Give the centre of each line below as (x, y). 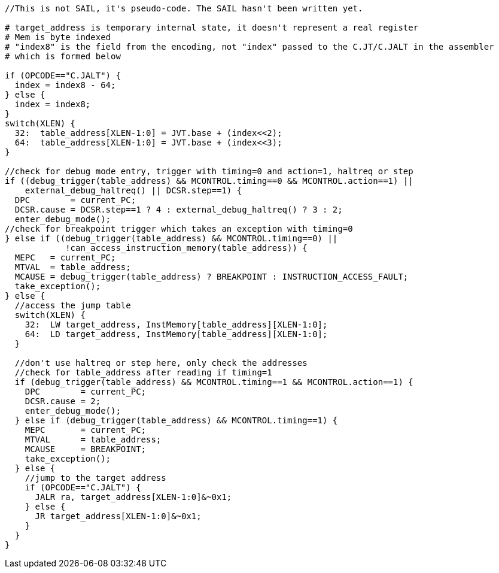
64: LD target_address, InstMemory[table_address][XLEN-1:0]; (176, 334)
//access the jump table (73, 305)
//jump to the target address (95, 478)
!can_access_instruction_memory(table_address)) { (186, 248)
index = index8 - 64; (65, 85)
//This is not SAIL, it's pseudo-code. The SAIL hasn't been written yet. (184, 8)
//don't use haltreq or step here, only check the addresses (161, 363)
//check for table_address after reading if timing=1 (143, 372)
